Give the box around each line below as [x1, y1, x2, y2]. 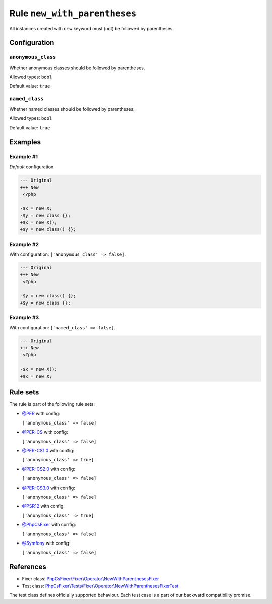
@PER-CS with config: [22, 429, 69, 435]
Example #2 [9, 240, 39, 248]
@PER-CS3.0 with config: [22, 485, 75, 491]
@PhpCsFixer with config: [22, 522, 76, 528]
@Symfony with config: [22, 540, 71, 546]
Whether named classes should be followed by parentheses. [9, 106, 135, 112]
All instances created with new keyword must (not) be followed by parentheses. [9, 25, 174, 31]
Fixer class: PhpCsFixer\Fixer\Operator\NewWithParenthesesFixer [22, 576, 159, 582]
